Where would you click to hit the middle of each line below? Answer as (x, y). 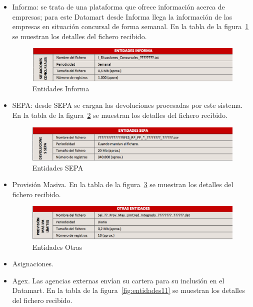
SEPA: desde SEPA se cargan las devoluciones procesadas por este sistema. (127, 105)
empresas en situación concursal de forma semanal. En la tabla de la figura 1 (130, 26)
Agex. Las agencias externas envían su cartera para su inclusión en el (118, 280)
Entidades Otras (57, 247)
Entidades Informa (61, 88)
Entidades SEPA (58, 167)
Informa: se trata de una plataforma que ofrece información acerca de (118, 7)
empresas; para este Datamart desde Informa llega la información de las (122, 16)
